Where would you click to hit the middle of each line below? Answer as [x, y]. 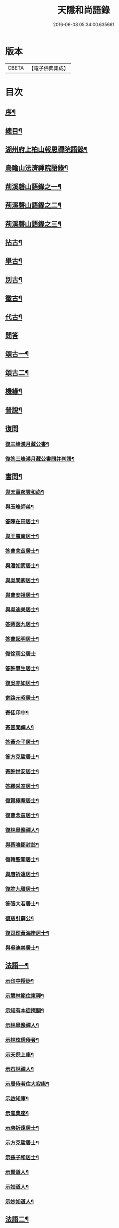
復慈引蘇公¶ [19, 918]
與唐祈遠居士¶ [22, 874]
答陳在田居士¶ [22, 521]
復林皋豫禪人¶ [22, 830]
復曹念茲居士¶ [22, 815]
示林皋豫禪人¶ [22, 1025]
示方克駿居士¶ [22, 1143]
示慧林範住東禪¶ [25, 995]
